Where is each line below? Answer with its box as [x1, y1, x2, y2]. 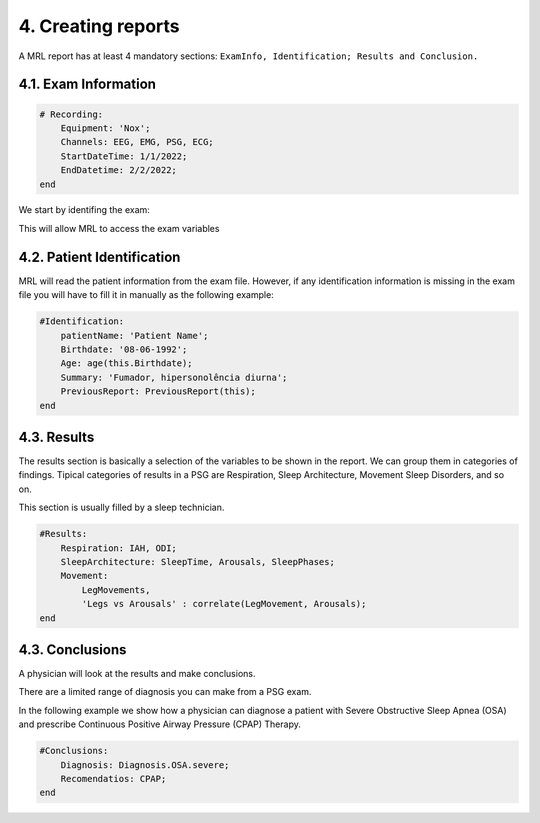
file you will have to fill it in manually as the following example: [18, 289, 274, 301]
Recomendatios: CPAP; [60, 773, 167, 784]
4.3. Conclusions [18, 641, 127, 658]
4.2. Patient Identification [18, 248, 181, 265]
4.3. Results [18, 428, 95, 445]
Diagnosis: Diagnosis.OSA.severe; [60, 759, 230, 770]
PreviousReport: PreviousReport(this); [60, 386, 257, 397]
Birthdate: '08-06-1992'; [60, 343, 188, 355]
